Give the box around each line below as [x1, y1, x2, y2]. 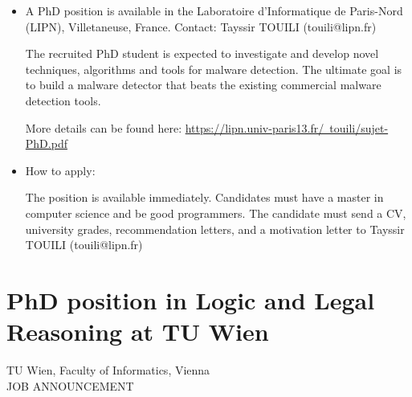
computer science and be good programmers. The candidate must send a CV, [25, 204, 406, 221]
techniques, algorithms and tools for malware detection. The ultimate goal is [25, 60, 402, 77]
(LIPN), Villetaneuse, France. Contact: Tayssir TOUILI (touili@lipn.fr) [25, 18, 377, 35]
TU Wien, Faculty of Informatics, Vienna [6, 362, 210, 379]
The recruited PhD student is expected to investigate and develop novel [25, 45, 379, 62]
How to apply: [25, 162, 96, 178]
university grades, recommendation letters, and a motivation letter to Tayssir [25, 220, 405, 237]
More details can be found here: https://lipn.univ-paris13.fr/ [25, 119, 324, 136]
